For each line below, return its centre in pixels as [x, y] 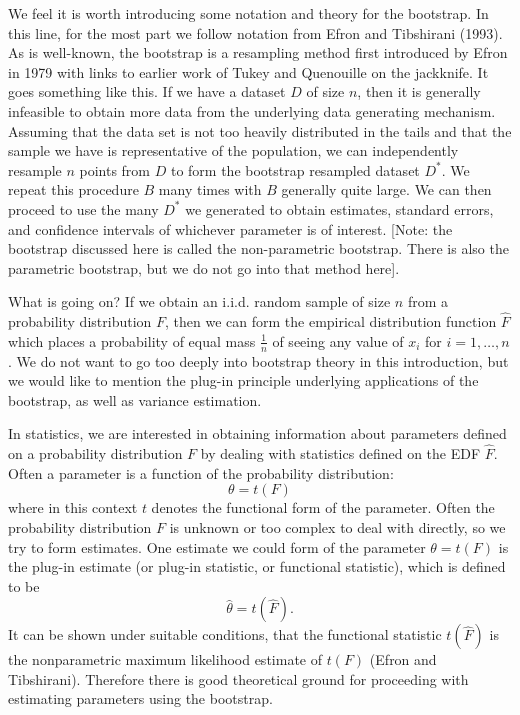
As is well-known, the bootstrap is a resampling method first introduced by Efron [258, 52]
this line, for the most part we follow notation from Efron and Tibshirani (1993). [255, 32]
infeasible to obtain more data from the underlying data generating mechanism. [252, 110]
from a [427, 301]
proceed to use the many [83, 208]
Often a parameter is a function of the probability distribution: [201, 472]
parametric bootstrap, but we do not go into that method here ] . [204, 267]
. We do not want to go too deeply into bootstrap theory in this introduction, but [258, 360]
